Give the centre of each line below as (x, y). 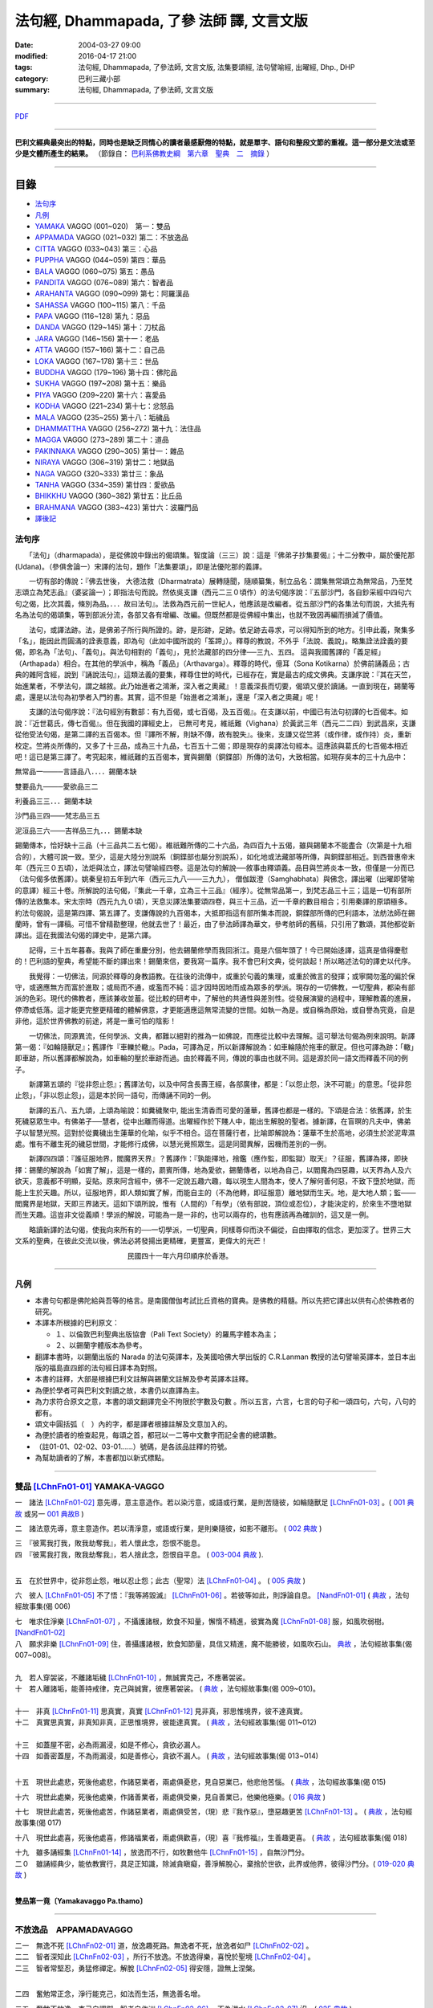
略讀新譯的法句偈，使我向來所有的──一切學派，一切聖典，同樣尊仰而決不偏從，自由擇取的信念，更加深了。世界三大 (220, 1230)
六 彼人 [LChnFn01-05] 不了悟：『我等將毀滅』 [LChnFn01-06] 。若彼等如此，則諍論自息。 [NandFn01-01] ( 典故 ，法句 (212, 1595)
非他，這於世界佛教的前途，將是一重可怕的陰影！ (95, 1021)
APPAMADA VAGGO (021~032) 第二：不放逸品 (111, 238)
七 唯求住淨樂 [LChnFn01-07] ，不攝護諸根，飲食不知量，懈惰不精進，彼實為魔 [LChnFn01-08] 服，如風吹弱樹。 (202, 1621)
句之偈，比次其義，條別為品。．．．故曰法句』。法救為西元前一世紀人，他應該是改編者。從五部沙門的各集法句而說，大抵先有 (215, 603)
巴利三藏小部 (99, 78)
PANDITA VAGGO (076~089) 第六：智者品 (104, 282)
